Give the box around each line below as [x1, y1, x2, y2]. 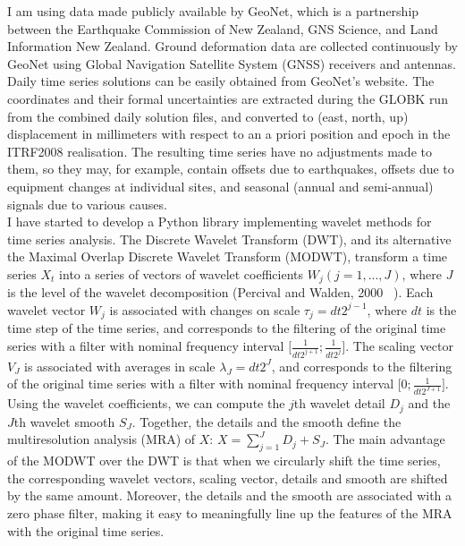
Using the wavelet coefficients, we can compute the [7, 394, 285, 413]
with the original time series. [7, 521, 165, 540]
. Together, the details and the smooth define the [131, 412, 402, 431]
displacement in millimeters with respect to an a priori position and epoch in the [7, 124, 451, 143]
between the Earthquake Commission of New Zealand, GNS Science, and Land [7, 19, 438, 38]
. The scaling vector [345, 337, 453, 354]
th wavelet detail [293, 394, 385, 413]
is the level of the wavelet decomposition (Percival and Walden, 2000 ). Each [7, 283, 434, 302]
